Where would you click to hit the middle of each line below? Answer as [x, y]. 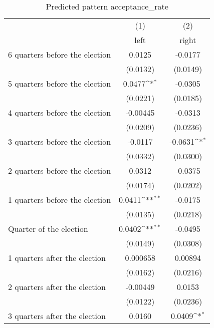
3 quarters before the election [60, 141]
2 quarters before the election [60, 171]
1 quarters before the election [60, 200]
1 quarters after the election [57, 258]
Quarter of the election [48, 229]
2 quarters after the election [57, 287]
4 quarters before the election [60, 112]
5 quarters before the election [60, 83]
